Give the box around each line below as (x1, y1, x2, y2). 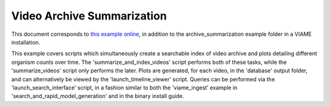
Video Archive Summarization (11, 9, 167, 22)
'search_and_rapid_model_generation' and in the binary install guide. (11, 92, 185, 100)
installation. (11, 38, 40, 46)
